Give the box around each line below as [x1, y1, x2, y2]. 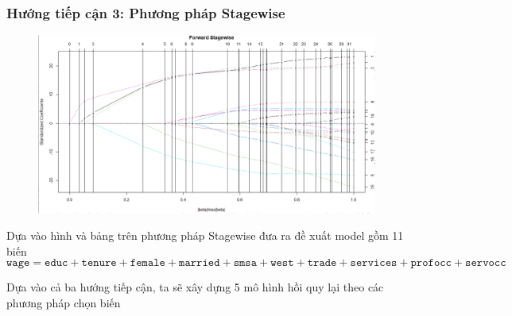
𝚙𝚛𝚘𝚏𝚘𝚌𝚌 [410, 257, 452, 269]
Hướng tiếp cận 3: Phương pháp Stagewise [6, 2, 285, 22]
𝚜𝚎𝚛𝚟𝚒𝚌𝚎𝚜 [350, 257, 398, 269]
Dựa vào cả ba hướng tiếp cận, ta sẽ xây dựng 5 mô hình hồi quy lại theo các [6, 279, 384, 295]
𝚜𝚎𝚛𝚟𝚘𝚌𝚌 [465, 257, 506, 269]
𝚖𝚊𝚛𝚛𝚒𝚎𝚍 [179, 257, 220, 269]
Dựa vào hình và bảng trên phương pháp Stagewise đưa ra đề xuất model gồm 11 [6, 227, 404, 244]
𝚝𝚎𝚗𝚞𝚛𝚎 [81, 257, 117, 269]
